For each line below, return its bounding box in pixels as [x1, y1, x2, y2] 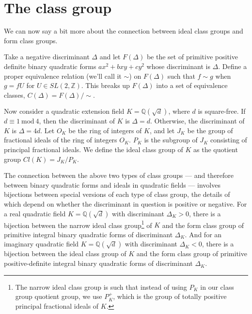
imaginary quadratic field [4, 239, 79, 249]
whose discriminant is [146, 61, 210, 71]
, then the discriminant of [39, 116, 115, 126]
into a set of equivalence [156, 80, 228, 90]
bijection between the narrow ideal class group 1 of [4, 218, 152, 230]
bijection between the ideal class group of [4, 248, 126, 259]
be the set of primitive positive [146, 52, 238, 62]
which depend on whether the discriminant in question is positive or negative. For [4, 199, 247, 209]
